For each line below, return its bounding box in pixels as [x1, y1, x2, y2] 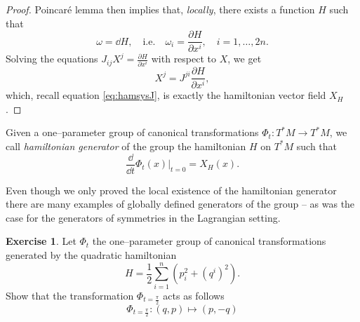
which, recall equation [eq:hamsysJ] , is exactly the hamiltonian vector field [6, 88, 326, 102]
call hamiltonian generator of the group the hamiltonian [6, 138, 246, 153]
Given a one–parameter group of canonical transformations [6, 125, 259, 140]
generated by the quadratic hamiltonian [6, 248, 177, 262]
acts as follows [163, 288, 225, 302]
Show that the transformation [6, 288, 134, 302]
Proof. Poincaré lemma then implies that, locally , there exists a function [6, 2, 315, 16]
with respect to [151, 51, 217, 66]
